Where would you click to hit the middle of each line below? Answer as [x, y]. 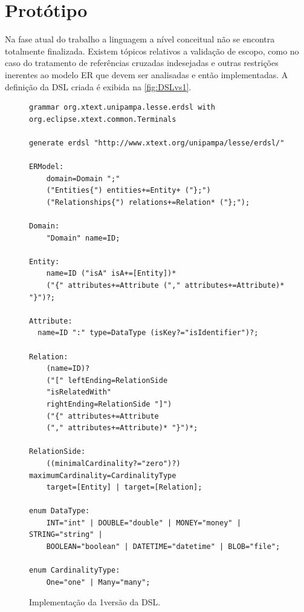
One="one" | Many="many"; [98, 582]
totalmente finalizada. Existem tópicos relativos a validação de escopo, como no [152, 51]
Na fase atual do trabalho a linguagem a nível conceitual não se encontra [140, 39]
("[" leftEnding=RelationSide [107, 380]
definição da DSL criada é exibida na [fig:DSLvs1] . [98, 86]
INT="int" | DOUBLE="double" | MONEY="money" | [144, 523]
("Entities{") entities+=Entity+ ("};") [128, 191]
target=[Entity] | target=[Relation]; [124, 487]
